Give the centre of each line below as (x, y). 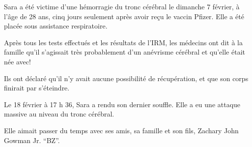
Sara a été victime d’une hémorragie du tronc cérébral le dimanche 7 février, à (122, 6)
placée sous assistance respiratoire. (56, 26)
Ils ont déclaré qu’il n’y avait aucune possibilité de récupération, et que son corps (126, 78)
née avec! (17, 61)
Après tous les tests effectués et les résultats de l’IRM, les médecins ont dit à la (123, 42)
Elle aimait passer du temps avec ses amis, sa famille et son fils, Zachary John (121, 130)
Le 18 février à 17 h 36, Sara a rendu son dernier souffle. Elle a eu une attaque (122, 104)
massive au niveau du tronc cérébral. (59, 114)
